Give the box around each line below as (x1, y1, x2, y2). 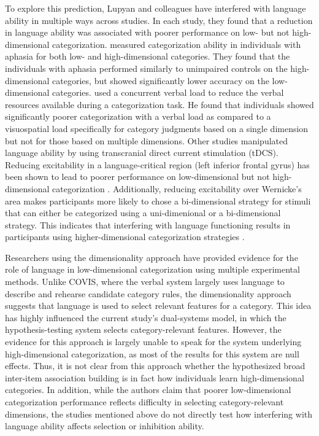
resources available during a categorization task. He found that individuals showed (5, 98, 314, 111)
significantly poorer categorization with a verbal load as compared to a (5, 110, 271, 123)
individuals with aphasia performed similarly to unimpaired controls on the (5, 61, 288, 74)
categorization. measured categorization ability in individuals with (52, 37, 301, 50)
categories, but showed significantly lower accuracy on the (52, 74, 269, 87)
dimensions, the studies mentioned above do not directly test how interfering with (5, 407, 313, 420)
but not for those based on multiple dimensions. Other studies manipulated (5, 134, 288, 147)
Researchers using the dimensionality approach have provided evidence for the (5, 251, 298, 263)
